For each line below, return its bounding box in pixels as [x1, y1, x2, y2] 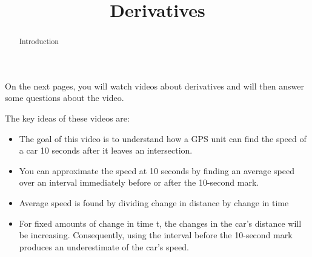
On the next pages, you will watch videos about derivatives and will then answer [5, 79, 304, 92]
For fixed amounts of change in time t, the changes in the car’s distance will [19, 216, 302, 229]
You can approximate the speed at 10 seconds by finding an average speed [19, 164, 294, 177]
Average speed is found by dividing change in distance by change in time [19, 196, 289, 209]
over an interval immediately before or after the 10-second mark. [19, 176, 259, 189]
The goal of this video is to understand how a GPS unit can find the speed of [19, 132, 307, 145]
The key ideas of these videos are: [5, 112, 130, 125]
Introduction [19, 36, 59, 47]
